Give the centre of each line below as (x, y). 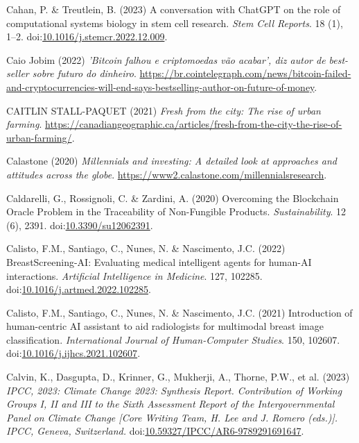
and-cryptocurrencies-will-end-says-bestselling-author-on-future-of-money (160, 86)
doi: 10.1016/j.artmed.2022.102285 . (79, 289)
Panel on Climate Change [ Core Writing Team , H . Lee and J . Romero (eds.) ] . (172, 417)
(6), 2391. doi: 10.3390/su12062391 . (80, 225)
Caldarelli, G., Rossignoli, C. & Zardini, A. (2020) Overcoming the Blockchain (173, 198)
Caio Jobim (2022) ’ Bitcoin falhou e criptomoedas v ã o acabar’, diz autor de (166, 59)
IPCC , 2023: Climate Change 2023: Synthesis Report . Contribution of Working (174, 390)
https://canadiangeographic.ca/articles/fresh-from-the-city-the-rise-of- (193, 124)
